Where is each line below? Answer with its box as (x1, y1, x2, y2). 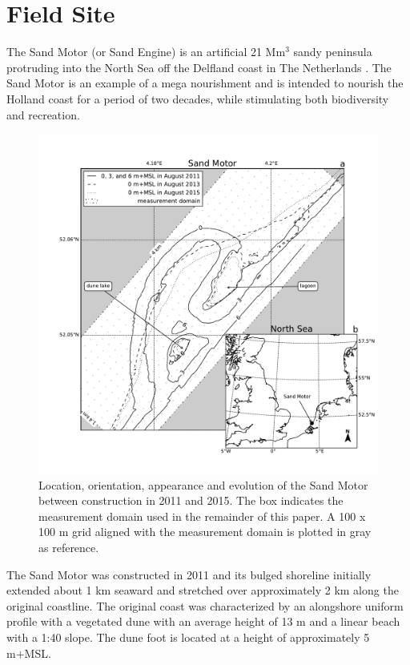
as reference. (38, 539, 99, 556)
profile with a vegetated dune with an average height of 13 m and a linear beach (6, 613, 400, 630)
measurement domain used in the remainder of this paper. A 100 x (38, 507, 366, 524)
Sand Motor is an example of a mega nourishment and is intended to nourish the (6, 75, 404, 91)
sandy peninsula (293, 43, 372, 60)
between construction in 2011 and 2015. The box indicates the (38, 492, 344, 509)
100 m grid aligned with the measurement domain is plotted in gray (38, 523, 372, 540)
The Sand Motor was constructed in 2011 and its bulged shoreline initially (6, 566, 372, 582)
